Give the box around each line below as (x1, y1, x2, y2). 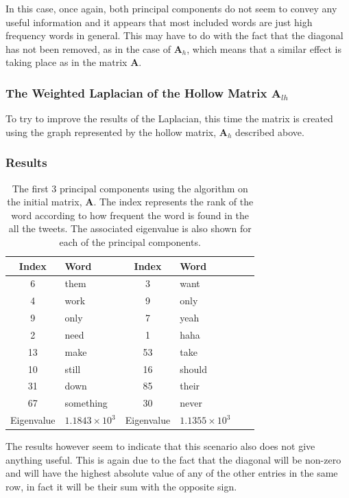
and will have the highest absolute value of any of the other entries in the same (5, 466, 338, 480)
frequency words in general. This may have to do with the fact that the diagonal (5, 28, 344, 43)
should (180, 361, 208, 376)
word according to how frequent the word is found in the (11, 207, 250, 222)
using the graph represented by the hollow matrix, (5, 124, 217, 139)
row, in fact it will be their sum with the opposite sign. (5, 479, 237, 494)
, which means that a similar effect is (186, 41, 342, 56)
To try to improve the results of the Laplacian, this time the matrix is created (5, 111, 333, 126)
